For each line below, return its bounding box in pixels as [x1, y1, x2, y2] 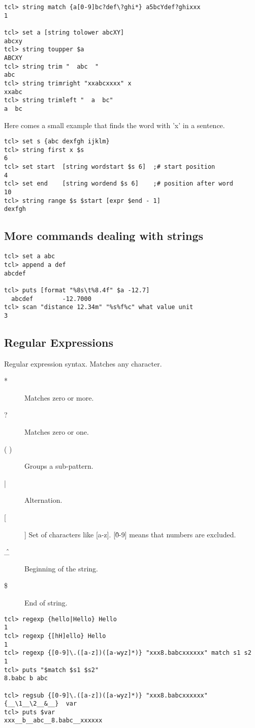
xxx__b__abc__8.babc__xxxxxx [4, 717, 103, 724]
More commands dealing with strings [4, 228, 204, 244]
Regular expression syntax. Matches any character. [4, 358, 162, 369]
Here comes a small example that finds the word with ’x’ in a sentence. [4, 119, 225, 130]
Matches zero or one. [24, 427, 89, 437]
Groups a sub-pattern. [24, 461, 93, 471]
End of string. [24, 597, 68, 608]
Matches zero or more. [24, 392, 94, 403]
